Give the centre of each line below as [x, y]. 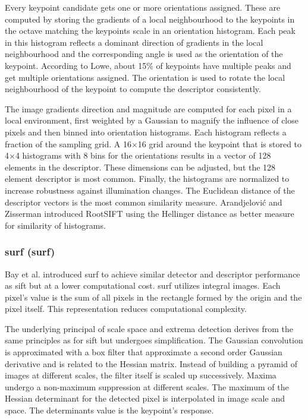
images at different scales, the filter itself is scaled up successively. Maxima [141, 375]
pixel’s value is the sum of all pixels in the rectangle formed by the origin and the [153, 297]
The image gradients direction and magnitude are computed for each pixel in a [148, 108]
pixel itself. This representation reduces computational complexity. [126, 309]
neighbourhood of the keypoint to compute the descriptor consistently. [133, 89]
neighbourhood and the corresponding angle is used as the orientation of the [144, 54]
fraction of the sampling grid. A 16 [68, 143]
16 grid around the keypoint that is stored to [220, 143]
